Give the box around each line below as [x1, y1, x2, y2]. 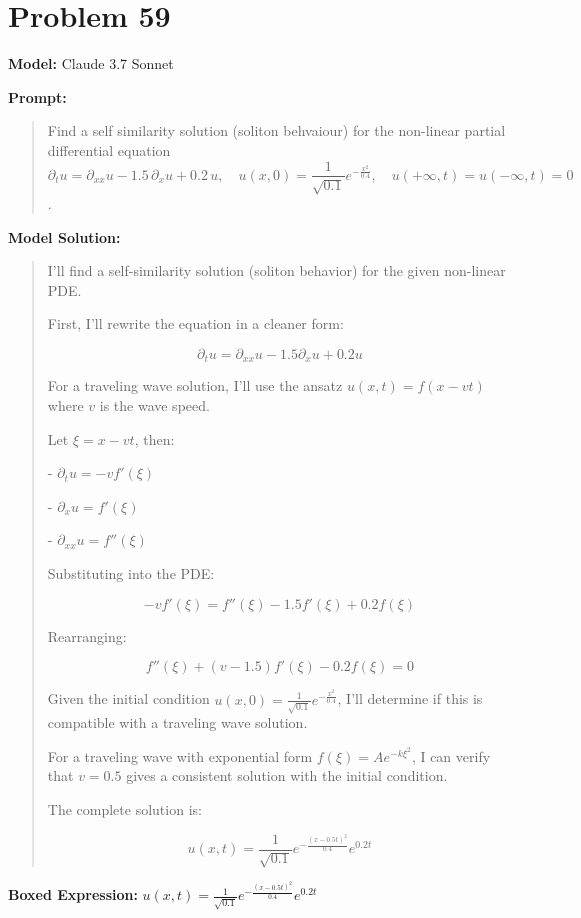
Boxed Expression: [8, 884, 138, 905]
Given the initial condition [47, 688, 210, 709]
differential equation [47, 139, 171, 160]
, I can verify [411, 745, 491, 766]
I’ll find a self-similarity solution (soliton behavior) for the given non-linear [47, 260, 506, 281]
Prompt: [8, 86, 67, 107]
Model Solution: [8, 226, 121, 247]
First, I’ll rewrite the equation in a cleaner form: [47, 313, 344, 334]
